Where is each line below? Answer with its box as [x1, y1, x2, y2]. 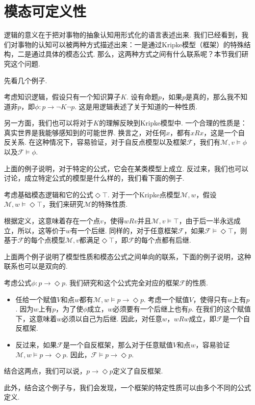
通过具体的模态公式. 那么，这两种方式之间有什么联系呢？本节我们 [31, 49, 242, 59]
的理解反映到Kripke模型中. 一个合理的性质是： [99, 118, 247, 128]
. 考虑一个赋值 [144, 294, 189, 304]
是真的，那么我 [185, 92, 234, 102]
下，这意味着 [15, 313, 57, 323]
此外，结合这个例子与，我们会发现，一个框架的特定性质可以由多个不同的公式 [4, 382, 251, 392]
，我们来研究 [42, 199, 84, 209]
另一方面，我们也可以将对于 [4, 118, 93, 128]
